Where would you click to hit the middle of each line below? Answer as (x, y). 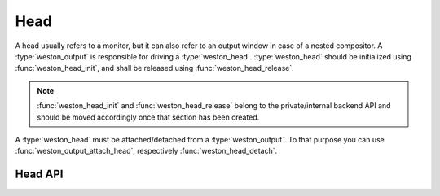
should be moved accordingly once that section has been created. (148, 117)
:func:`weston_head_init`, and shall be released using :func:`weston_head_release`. (155, 68)
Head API (39, 174)
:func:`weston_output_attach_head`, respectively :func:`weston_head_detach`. (146, 151)
